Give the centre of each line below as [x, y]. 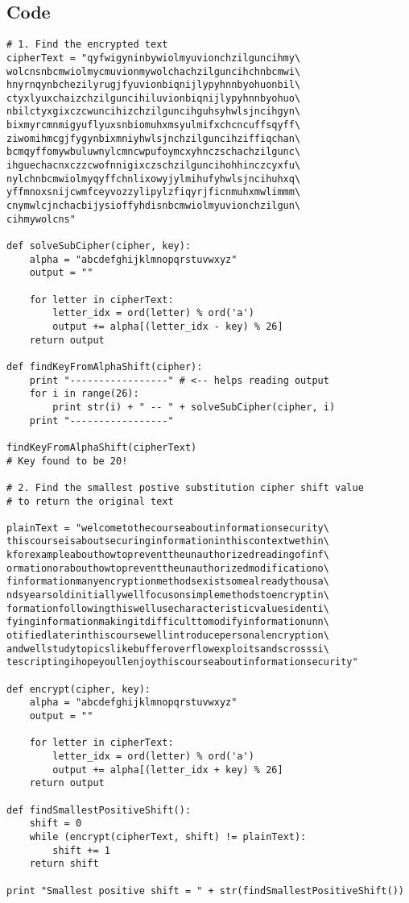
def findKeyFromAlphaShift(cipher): [105, 366]
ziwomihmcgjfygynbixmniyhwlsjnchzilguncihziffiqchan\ [154, 138]
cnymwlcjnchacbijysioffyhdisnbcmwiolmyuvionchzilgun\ [154, 206]
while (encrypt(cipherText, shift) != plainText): [168, 836]
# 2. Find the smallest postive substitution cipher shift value [185, 487]
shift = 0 [56, 824]
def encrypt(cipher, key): [78, 689]
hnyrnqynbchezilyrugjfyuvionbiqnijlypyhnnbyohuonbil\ [154, 85]
